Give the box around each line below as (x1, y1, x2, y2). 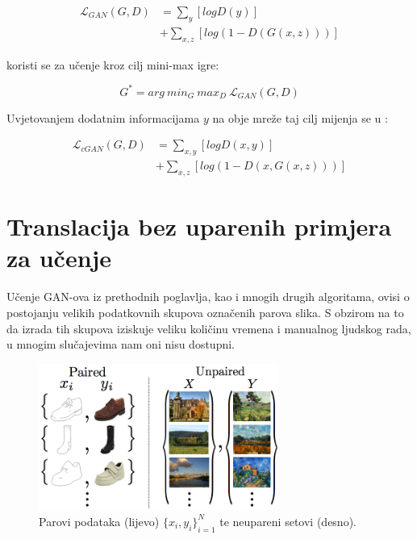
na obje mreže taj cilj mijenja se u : (212, 109, 388, 126)
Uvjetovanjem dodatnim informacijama (6, 109, 200, 126)
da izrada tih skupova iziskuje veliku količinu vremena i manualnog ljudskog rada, (6, 320, 411, 336)
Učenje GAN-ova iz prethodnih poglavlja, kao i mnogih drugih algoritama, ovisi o (6, 288, 410, 305)
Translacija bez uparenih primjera (6, 210, 392, 243)
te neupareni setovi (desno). (219, 512, 357, 529)
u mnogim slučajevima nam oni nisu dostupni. (6, 336, 235, 353)
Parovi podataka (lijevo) (39, 512, 160, 529)
